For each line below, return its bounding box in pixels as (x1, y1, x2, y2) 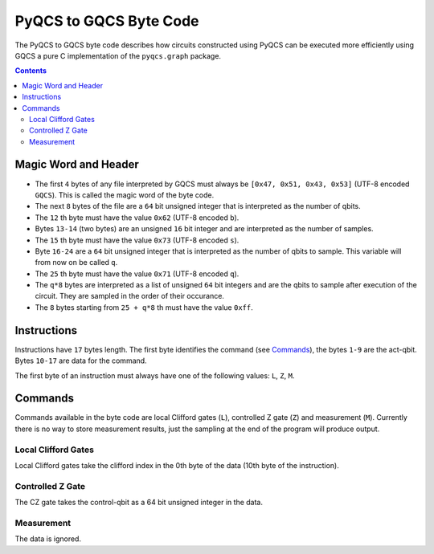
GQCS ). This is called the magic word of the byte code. (35, 189, 215, 200)
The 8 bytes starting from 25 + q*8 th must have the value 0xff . (35, 302, 253, 312)
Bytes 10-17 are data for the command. (14, 356, 148, 365)
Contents (14, 66, 47, 75)
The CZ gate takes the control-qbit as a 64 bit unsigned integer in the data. (14, 498, 264, 507)
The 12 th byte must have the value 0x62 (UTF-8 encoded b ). (35, 213, 240, 222)
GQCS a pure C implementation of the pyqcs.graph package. (14, 51, 221, 60)
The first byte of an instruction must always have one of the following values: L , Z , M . (14, 370, 295, 381)
